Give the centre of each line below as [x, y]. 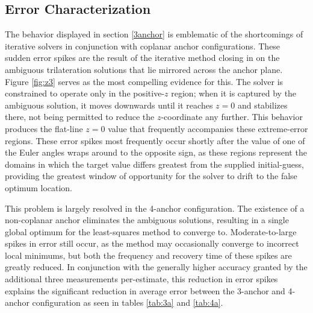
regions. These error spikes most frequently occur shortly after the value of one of [155, 140]
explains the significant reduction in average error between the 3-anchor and [145, 290]
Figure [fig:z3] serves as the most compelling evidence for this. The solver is [144, 81]
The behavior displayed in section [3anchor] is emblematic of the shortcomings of [154, 34]
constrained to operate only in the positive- [85, 93]
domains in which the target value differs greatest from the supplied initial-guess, [154, 164]
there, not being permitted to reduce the [80, 117]
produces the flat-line [44, 128]
